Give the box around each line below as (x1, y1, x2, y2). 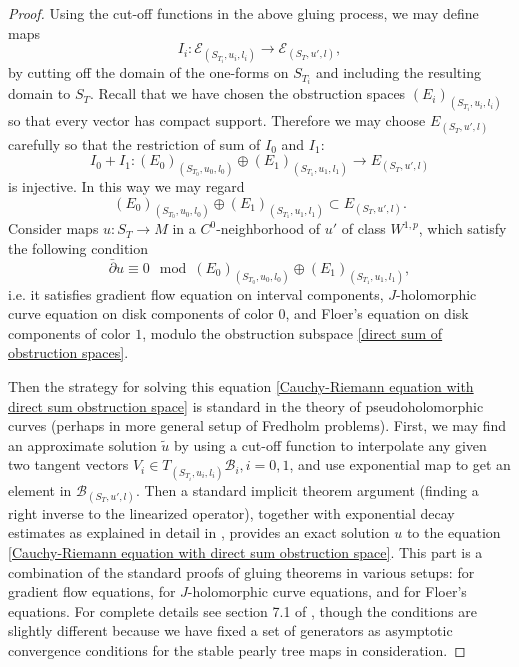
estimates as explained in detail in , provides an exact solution (8, 522, 390, 543)
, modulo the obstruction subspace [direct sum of (142, 322, 443, 343)
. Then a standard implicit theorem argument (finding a (135, 479, 479, 500)
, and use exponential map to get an (289, 454, 511, 475)
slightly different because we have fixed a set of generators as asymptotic (8, 620, 453, 641)
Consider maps (8, 218, 99, 239)
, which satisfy (418, 218, 507, 239)
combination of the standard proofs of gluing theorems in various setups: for (8, 561, 475, 582)
